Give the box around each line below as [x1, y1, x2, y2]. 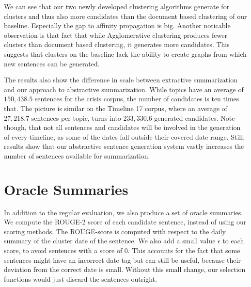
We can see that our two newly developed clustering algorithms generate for [4, 1, 230, 11]
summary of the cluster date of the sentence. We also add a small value [4, 236, 216, 246]
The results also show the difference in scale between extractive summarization [4, 75, 237, 85]
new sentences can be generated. [4, 58, 100, 68]
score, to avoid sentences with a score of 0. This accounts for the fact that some [4, 245, 240, 255]
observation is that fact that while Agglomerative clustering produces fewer [4, 30, 227, 40]
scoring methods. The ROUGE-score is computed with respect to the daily [4, 226, 226, 236]
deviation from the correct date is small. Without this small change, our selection [4, 264, 246, 274]
